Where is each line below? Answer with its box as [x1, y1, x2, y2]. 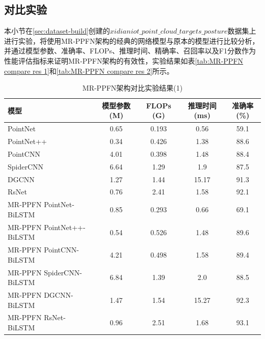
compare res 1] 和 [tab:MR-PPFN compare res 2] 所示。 [4, 65, 174, 76]
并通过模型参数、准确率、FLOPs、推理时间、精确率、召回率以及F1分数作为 [4, 45, 256, 56]
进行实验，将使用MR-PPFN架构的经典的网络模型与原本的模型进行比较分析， [4, 35, 259, 46]
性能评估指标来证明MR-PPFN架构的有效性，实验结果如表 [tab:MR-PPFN [4, 55, 244, 66]
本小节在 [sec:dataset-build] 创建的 [4, 25, 110, 36]
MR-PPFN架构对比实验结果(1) [82, 82, 183, 93]
